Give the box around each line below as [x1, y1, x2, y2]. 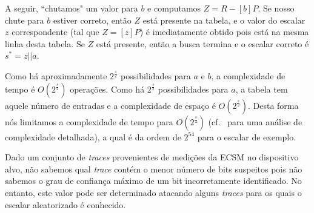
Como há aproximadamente [5, 69, 107, 82]
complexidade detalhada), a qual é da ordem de [5, 130, 181, 143]
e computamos [147, 2, 201, 14]
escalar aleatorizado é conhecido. [5, 198, 126, 211]
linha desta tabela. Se [5, 37, 85, 50]
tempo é [5, 82, 35, 95]
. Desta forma [247, 99, 299, 111]
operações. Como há [70, 82, 145, 95]
